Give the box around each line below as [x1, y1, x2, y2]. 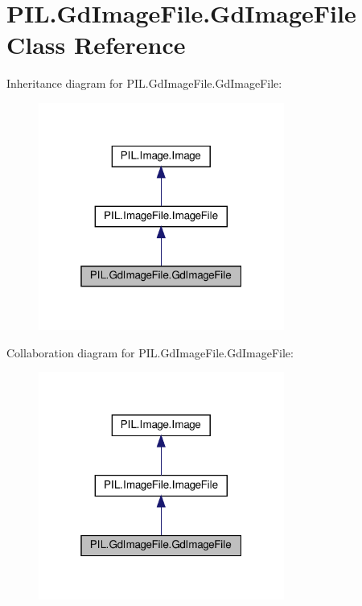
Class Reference [6, 28, 186, 61]
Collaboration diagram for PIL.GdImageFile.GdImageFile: [6, 344, 294, 361]
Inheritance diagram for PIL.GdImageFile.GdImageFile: [6, 75, 282, 92]
